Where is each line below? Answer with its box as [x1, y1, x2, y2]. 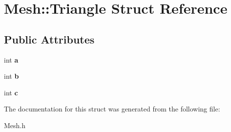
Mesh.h [4, 120, 26, 130]
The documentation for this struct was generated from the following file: [4, 104, 220, 114]
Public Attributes [4, 31, 95, 46]
